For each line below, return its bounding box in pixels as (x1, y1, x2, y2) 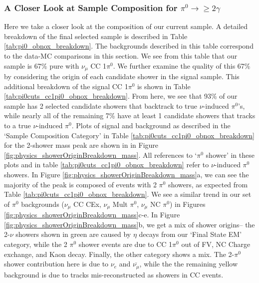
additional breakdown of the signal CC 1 (4, 81, 128, 91)
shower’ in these (206, 149, 255, 160)
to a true (4, 120, 31, 131)
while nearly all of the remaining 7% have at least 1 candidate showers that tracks (4, 110, 256, 121)
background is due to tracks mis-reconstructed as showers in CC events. (4, 269, 224, 279)
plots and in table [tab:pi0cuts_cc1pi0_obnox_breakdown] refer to (4, 159, 209, 170)
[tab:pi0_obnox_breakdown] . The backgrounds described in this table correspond (4, 41, 254, 51)
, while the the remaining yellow (139, 258, 238, 269)
